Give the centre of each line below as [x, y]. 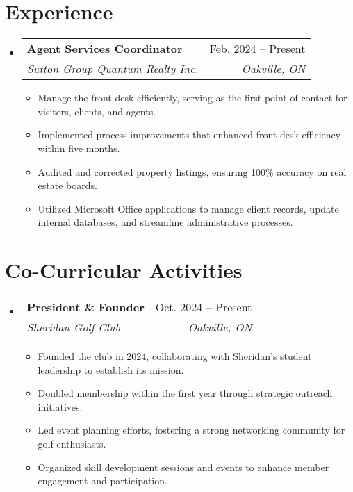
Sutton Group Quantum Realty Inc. [113, 69]
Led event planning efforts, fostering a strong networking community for [191, 430]
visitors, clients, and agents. [97, 111]
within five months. [79, 148]
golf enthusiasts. [72, 443]
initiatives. [60, 406]
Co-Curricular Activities [124, 270]
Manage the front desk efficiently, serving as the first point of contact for [192, 98]
